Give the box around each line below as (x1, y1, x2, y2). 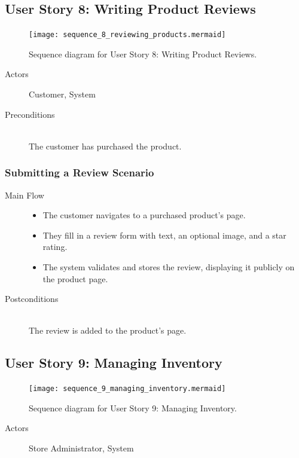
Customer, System (29, 88, 96, 100)
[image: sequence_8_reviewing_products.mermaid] (29, 30, 226, 39)
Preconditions (5, 108, 55, 120)
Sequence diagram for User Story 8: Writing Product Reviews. (29, 47, 257, 60)
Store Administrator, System (29, 442, 134, 454)
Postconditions (5, 292, 59, 305)
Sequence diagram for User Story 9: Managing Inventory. (29, 401, 237, 414)
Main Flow (5, 188, 44, 201)
